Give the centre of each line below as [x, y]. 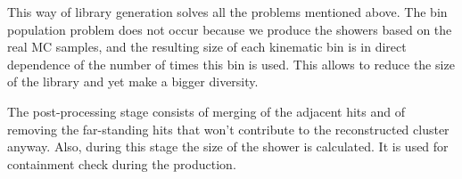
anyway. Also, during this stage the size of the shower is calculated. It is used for [228, 146]
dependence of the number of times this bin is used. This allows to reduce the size [231, 64]
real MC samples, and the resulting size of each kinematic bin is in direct [207, 47]
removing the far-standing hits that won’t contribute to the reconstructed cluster [228, 129]
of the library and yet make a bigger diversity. [133, 81]
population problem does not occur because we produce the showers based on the [230, 29]
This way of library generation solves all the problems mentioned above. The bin [227, 12]
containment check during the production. [122, 163]
